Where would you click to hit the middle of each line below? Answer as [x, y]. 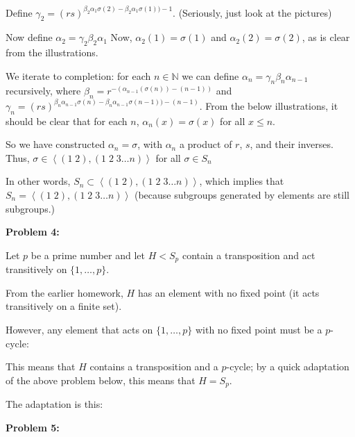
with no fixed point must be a [259, 329]
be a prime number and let [88, 255]
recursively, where [43, 91]
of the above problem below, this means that [101, 380]
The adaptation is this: [54, 404]
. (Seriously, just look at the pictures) [252, 12]
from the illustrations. [52, 52]
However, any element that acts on [79, 329]
